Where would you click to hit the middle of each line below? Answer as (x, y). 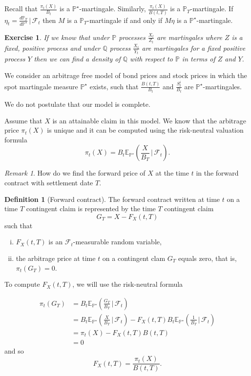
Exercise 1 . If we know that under (57, 37)
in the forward (217, 173)
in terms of (199, 59)
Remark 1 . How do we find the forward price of (75, 173)
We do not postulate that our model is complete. (77, 104)
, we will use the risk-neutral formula (128, 284)
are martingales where (189, 37)
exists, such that (114, 86)
